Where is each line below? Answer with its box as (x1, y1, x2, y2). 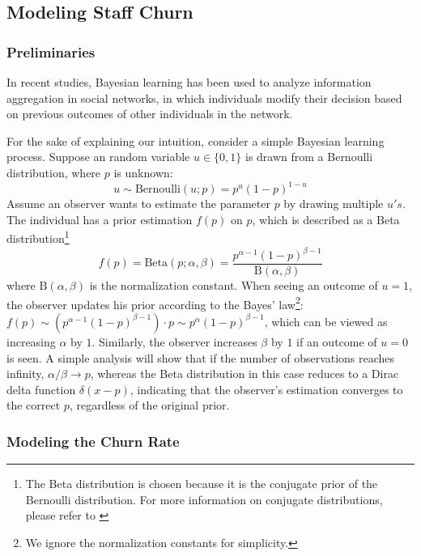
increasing (6, 333, 56, 350)
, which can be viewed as (264, 312, 388, 329)
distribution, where (6, 163, 101, 180)
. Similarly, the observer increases (91, 333, 257, 350)
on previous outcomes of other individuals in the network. (6, 105, 293, 122)
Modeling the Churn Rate (6, 431, 180, 451)
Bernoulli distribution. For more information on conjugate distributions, (25, 490, 383, 507)
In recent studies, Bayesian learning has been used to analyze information (6, 74, 372, 90)
